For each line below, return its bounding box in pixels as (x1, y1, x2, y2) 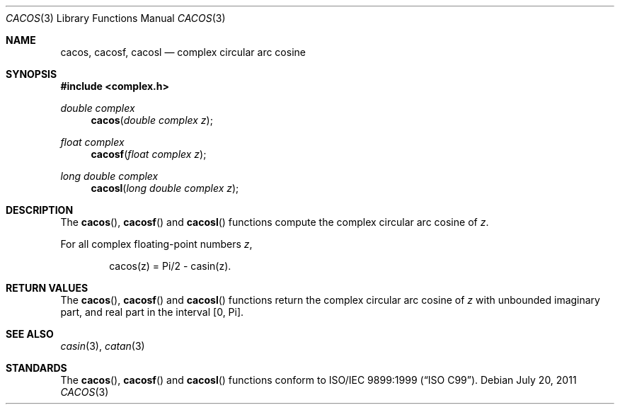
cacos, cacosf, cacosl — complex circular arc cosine (60, 46, 306, 58)
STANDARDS (6, 362, 67, 374)
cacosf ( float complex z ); (91, 148, 207, 160)
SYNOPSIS (6, 68, 57, 80)
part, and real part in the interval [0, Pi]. (60, 306, 244, 318)
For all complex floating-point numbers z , (60, 238, 253, 250)
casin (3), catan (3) (60, 340, 145, 352)
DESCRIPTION (6, 204, 74, 216)
